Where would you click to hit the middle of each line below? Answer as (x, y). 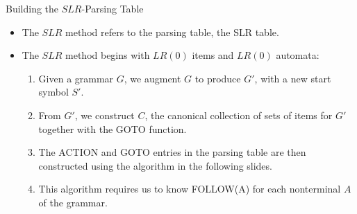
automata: (298, 55)
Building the (32, 8)
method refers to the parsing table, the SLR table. (172, 32)
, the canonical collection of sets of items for (239, 115)
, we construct (105, 115)
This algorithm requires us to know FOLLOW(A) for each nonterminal (190, 189)
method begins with (108, 55)
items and (213, 55)
